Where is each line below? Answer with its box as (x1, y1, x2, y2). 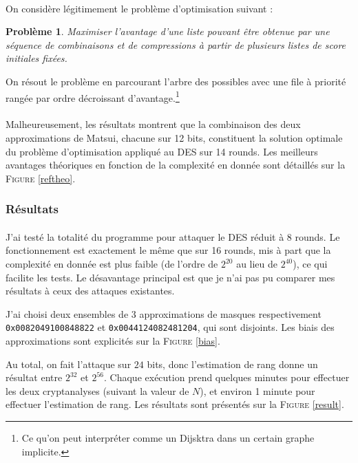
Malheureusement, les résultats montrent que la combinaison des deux (6, 117, 301, 131)
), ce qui (293, 257, 328, 270)
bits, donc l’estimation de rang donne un (147, 356, 318, 371)
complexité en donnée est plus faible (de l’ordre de (6, 257, 218, 270)
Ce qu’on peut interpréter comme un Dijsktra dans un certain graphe (21, 431, 315, 444)
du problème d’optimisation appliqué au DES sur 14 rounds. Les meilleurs (6, 144, 318, 158)
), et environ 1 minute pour (200, 383, 315, 398)
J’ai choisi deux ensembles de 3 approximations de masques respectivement (6, 306, 322, 321)
